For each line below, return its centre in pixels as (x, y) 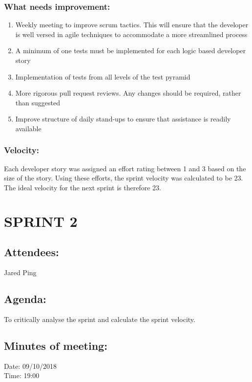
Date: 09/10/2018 (30, 366)
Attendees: (31, 252)
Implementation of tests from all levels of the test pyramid (103, 76)
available (28, 128)
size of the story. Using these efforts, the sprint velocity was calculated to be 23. (124, 178)
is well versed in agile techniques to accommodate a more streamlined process (131, 34)
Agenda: (25, 299)
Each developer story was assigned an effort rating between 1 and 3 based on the (125, 168)
